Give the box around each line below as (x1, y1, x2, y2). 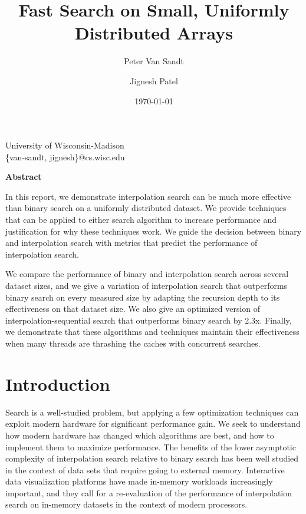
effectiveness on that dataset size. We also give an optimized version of (5, 302, 261, 315)
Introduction (5, 371, 110, 396)
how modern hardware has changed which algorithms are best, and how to (5, 429, 274, 441)
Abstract (5, 170, 42, 183)
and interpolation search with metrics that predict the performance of (5, 236, 258, 249)
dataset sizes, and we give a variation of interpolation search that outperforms (5, 279, 288, 292)
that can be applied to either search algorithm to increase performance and (5, 213, 277, 226)
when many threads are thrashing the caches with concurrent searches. (5, 337, 261, 349)
